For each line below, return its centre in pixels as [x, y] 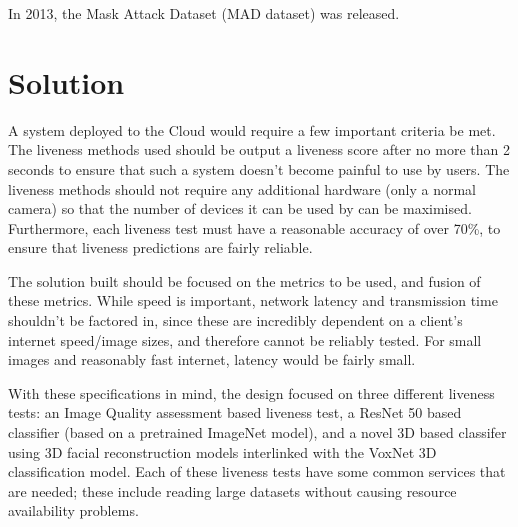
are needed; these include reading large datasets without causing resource [232, 490]
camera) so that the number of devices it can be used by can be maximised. [240, 208]
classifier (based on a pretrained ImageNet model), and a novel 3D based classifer [257, 432]
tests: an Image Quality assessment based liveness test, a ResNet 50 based [235, 412]
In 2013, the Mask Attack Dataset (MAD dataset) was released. [204, 13]
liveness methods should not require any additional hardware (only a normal [242, 188]
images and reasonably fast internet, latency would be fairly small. [212, 359]
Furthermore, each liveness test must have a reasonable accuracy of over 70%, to [254, 227]
